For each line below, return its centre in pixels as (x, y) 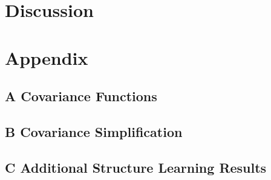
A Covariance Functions (81, 96)
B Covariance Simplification (94, 131)
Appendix (47, 57)
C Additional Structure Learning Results (136, 167)
